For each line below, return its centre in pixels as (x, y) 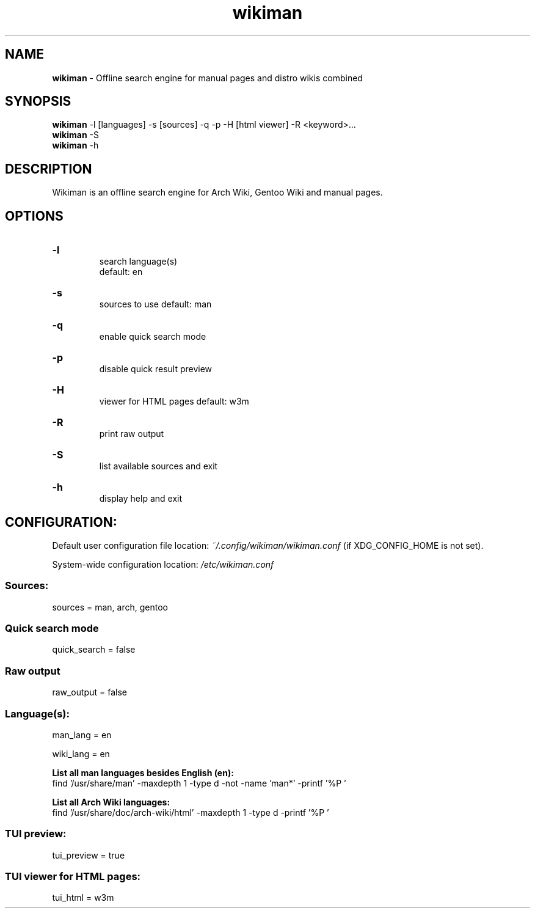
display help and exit (141, 499)
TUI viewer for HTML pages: (73, 877)
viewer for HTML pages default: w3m (174, 402)
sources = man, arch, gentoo (110, 607)
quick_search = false (94, 650)
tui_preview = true (89, 855)
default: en (121, 272)
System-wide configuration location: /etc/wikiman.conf (163, 564)
